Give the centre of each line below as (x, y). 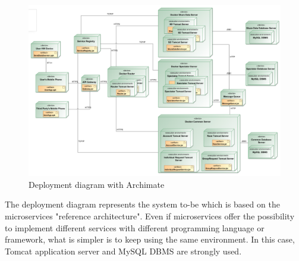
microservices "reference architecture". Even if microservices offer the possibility (150, 216)
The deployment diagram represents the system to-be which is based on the (142, 204)
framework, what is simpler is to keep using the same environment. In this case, (150, 239)
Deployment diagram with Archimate (97, 184)
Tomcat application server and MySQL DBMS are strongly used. (123, 251)
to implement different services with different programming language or (135, 227)
